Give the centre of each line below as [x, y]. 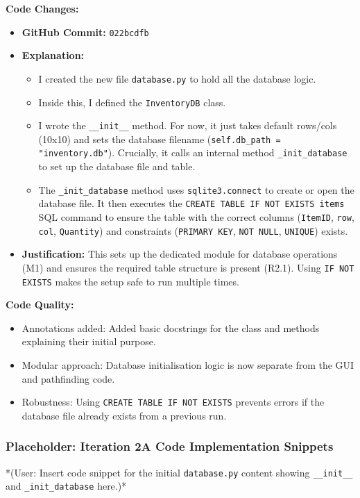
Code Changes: [42, 8]
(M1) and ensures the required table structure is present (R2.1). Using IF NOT [188, 267]
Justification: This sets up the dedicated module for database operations [180, 254]
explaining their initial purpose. [89, 341]
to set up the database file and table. [117, 166]
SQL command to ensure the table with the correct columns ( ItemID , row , [196, 217]
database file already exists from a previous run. [124, 415]
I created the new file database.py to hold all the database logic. [177, 78]
